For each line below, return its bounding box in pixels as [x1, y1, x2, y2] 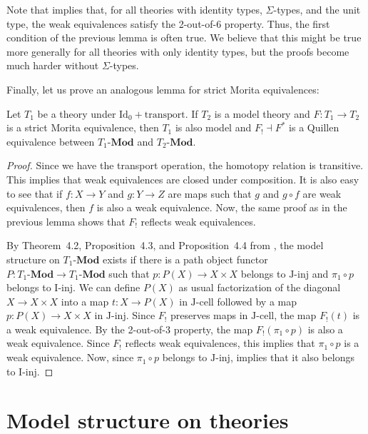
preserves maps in [170, 308, 248, 323]
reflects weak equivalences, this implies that [125, 335, 315, 350]
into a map [61, 293, 109, 308]
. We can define [73, 280, 140, 295]
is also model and [175, 120, 252, 135]
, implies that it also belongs [230, 350, 354, 365]
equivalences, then [6, 200, 86, 215]
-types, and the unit [273, 2, 361, 16]
